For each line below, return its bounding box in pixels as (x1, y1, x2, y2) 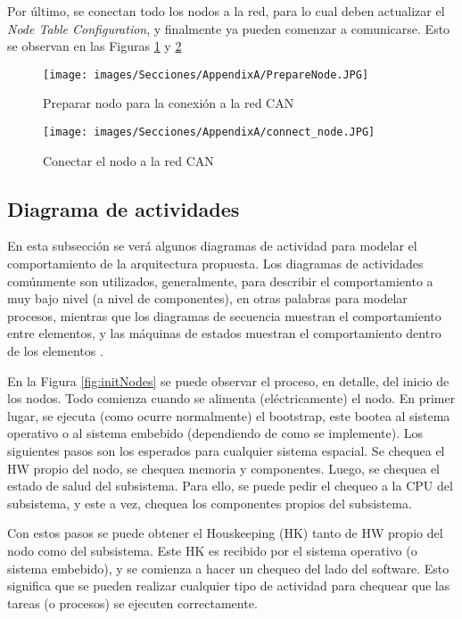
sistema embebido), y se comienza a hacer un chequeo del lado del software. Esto (7, 558, 450, 577)
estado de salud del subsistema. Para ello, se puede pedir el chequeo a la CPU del (7, 476, 453, 495)
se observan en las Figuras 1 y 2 (7, 37, 182, 55)
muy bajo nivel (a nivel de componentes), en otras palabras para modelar (7, 289, 408, 308)
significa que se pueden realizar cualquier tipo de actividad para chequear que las (7, 576, 450, 595)
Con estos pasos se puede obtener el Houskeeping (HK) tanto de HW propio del (7, 524, 443, 542)
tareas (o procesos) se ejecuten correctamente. (7, 593, 258, 612)
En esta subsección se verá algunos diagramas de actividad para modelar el (7, 236, 417, 255)
